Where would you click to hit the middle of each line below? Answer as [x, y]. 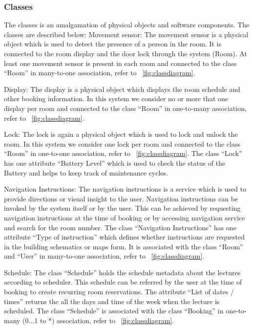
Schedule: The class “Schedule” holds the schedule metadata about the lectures [122, 272]
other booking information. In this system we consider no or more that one [116, 99]
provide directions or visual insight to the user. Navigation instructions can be [121, 198]
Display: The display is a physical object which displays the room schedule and [122, 89]
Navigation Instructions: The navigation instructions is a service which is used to [125, 189]
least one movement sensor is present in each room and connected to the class [120, 63]
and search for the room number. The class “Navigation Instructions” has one [120, 227]
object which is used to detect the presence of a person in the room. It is [113, 44]
